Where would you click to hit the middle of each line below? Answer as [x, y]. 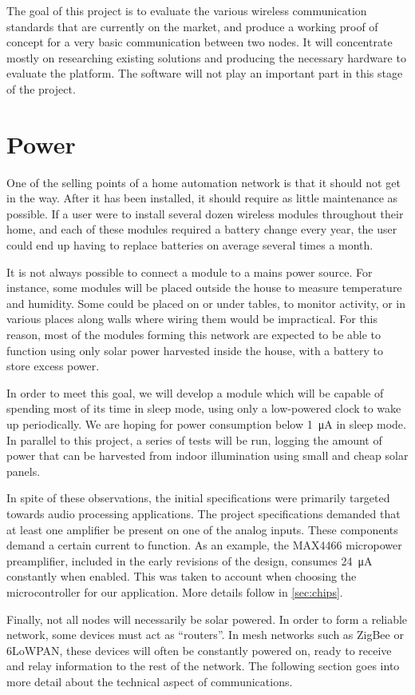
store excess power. [53, 366]
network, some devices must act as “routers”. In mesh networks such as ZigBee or [205, 635]
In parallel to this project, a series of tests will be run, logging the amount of [194, 439]
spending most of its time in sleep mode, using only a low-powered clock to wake [204, 408]
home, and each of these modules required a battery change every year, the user [202, 229]
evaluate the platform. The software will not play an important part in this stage [205, 73]
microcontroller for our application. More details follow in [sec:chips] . [175, 591]
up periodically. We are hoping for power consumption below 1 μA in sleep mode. [206, 424]
